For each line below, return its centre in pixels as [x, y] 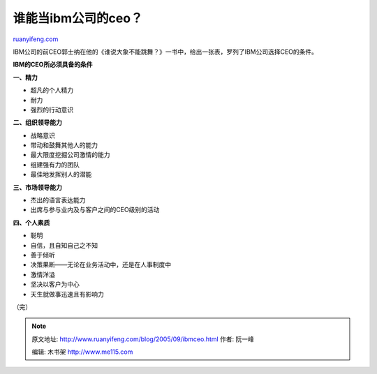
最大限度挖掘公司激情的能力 [70, 155]
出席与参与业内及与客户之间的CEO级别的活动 [95, 210]
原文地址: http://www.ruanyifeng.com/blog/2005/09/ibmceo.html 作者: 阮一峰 [143, 339]
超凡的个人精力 [52, 90]
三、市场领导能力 [37, 187]
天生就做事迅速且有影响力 [67, 294]
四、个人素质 [31, 223]
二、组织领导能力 [37, 123]
